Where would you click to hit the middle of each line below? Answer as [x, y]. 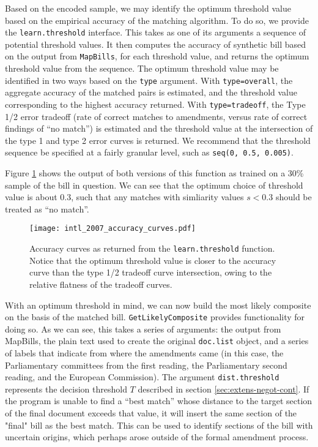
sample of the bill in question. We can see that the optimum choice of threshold [154, 185]
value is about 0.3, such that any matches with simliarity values [124, 197]
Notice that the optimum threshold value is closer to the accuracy [153, 260]
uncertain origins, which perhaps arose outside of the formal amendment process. [157, 437]
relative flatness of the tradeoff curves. [101, 284]
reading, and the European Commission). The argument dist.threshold [142, 377]
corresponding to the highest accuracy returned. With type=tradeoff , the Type [155, 104]
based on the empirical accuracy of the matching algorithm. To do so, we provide [157, 20]
